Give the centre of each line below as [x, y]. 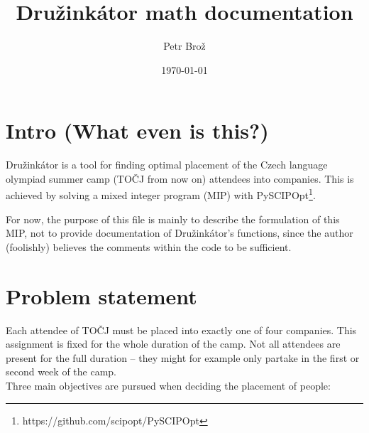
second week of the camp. [61, 371]
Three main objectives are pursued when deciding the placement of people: [168, 385]
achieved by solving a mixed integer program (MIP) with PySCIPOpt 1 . [161, 194]
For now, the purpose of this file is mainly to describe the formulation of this [173, 219]
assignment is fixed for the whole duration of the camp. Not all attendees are [173, 344]
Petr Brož [184, 46]
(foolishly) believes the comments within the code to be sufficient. [149, 246]
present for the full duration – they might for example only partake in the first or [183, 357]
